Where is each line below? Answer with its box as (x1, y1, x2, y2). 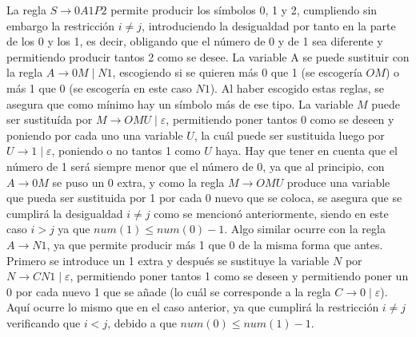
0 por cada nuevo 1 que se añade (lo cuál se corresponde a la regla (6, 283, 331, 299)
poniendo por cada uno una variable (6, 126, 183, 143)
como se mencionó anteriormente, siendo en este (154, 204, 389, 221)
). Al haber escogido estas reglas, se (210, 79, 385, 96)
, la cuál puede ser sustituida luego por (194, 126, 385, 143)
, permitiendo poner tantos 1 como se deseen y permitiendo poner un (70, 268, 409, 284)
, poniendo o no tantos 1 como (51, 142, 201, 159)
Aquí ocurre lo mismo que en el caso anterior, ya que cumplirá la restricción (6, 299, 379, 315)
